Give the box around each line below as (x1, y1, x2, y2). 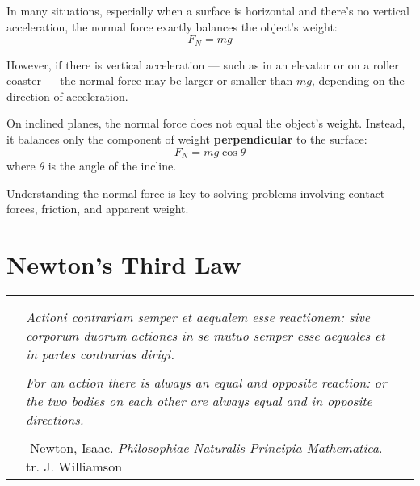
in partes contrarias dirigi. (26, 344, 175, 363)
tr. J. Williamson (26, 456, 123, 476)
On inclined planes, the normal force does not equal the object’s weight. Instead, (6, 115, 405, 132)
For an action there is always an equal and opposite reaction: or (26, 372, 387, 392)
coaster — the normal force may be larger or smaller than (6, 72, 293, 89)
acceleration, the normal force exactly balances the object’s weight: (6, 18, 338, 35)
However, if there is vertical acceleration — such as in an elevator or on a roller (6, 56, 399, 73)
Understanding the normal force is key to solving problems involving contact (6, 184, 385, 201)
